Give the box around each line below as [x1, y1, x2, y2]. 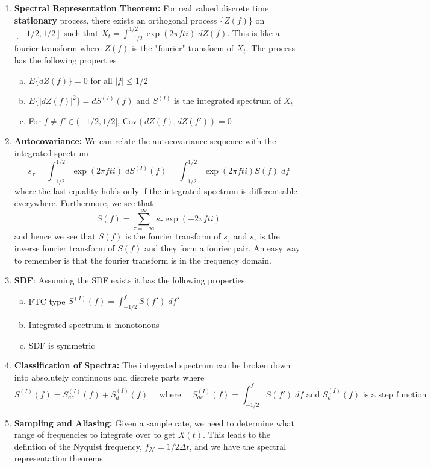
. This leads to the [202, 428, 271, 441]
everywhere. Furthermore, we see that [14, 196, 153, 209]
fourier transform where [14, 42, 102, 54]
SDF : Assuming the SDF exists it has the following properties [14, 274, 245, 286]
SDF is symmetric [28, 338, 95, 351]
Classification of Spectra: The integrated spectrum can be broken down [14, 359, 291, 372]
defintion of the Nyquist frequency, [14, 440, 142, 452]
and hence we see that [14, 230, 96, 242]
